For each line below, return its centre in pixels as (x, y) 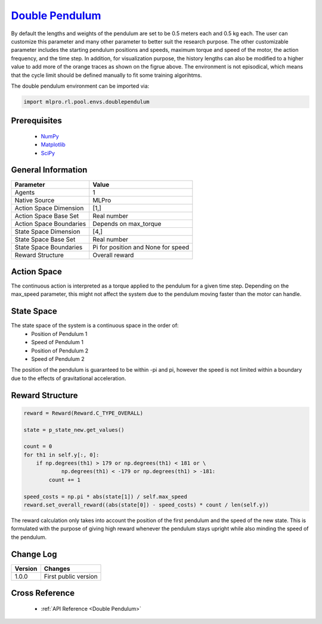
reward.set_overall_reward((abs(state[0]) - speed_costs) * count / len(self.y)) (146, 505)
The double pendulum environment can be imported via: (80, 86)
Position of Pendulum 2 (60, 350)
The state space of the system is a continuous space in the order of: (95, 326)
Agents (25, 192)
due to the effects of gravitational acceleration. (69, 378)
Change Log (34, 554)
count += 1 (64, 480)
